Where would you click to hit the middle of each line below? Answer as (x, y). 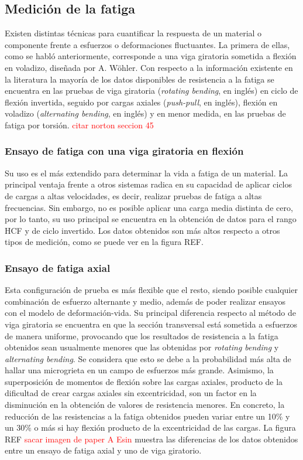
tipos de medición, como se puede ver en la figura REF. (104, 242)
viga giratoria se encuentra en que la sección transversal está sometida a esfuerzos (151, 324)
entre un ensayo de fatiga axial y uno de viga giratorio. (103, 450)
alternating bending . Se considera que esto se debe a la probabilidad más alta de (148, 358)
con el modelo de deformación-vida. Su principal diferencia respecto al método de (151, 313)
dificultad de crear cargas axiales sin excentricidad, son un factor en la (131, 393)
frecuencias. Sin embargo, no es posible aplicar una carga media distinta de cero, (149, 207)
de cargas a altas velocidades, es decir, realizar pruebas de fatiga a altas (133, 195)
